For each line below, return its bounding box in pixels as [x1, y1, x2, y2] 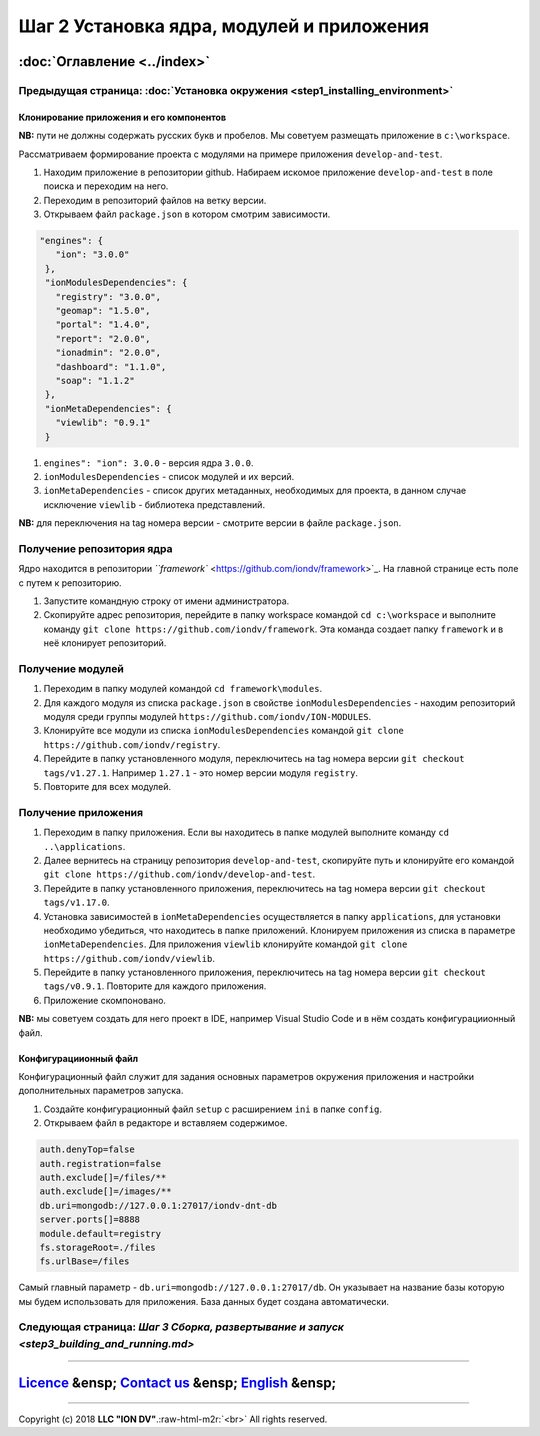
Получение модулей [18, 661, 124, 675]
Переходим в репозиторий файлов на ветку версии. [43, 194, 267, 206]
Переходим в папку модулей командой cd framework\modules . [43, 683, 323, 695]
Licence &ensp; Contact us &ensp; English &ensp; [18, 1375, 337, 1392]
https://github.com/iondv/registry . [43, 738, 221, 750]
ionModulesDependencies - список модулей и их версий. [43, 470, 295, 482]
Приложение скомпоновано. [43, 994, 167, 1006]
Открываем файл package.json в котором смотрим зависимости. [43, 208, 331, 220]
